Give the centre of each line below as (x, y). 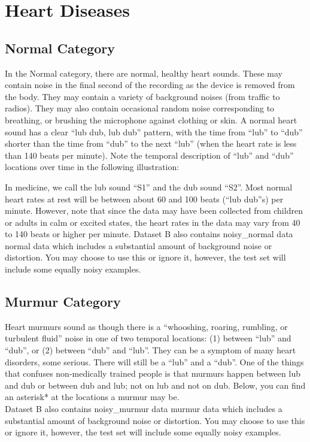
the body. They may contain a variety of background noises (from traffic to (142, 96)
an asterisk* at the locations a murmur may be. (92, 397)
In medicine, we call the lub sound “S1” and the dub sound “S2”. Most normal (149, 187)
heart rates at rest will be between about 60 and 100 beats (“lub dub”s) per (144, 199)
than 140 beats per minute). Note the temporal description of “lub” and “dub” (149, 155)
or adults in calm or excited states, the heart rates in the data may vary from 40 (153, 222)
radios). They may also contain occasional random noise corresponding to (140, 108)
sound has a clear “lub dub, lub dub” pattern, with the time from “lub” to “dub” (154, 131)
